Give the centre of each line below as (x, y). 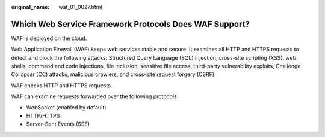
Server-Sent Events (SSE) (58, 124)
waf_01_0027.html (80, 7)
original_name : (30, 7)
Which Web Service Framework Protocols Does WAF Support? (130, 24)
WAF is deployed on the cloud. (49, 38)
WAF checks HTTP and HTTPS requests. (62, 85)
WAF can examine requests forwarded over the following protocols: (95, 96)
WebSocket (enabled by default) (66, 107)
